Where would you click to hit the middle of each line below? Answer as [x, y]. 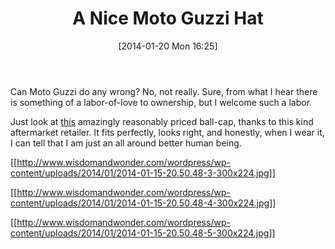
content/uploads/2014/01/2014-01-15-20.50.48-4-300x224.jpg [140, 203]
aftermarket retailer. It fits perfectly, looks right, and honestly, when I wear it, [167, 132]
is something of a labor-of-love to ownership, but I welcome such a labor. [161, 102]
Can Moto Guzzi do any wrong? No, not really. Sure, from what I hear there [164, 91]
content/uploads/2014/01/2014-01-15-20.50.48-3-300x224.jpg [140, 173]
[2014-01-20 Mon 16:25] [168, 46]
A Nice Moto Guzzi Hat [168, 18]
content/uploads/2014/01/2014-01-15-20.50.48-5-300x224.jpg [140, 233]
